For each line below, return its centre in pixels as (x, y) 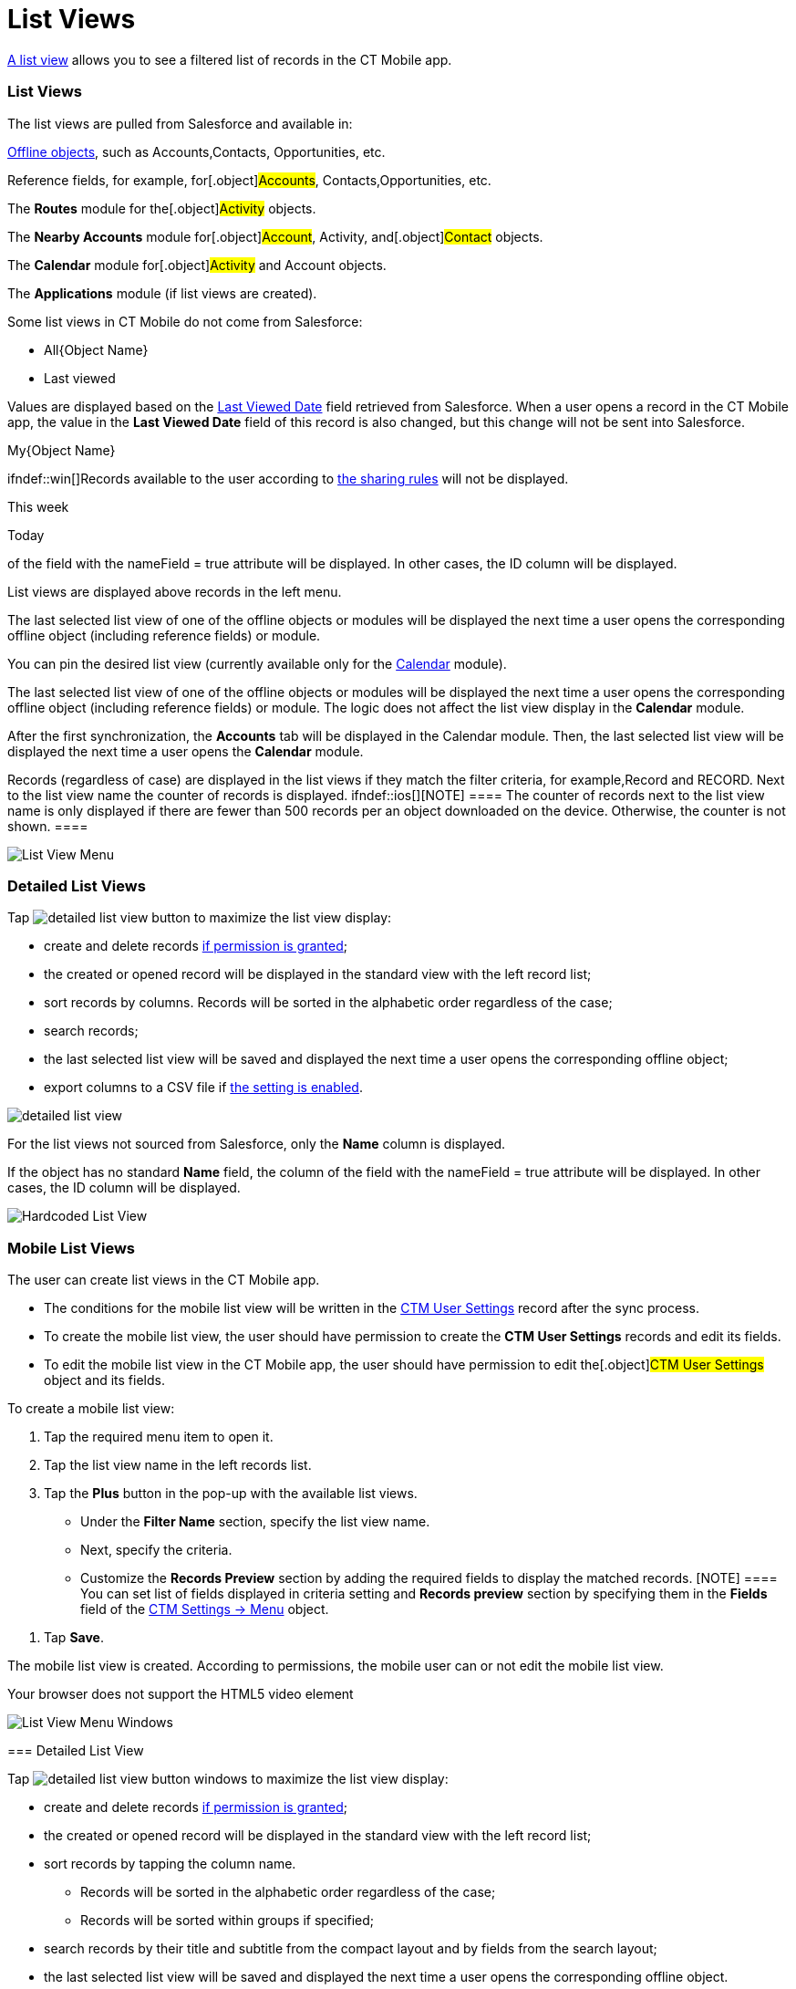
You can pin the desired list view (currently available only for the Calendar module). (257, 663)
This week (38, 506)
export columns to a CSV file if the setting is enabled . (203, 1088)
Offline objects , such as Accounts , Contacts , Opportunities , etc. (196, 151)
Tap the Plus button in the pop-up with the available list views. (231, 1493)
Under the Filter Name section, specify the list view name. (255, 1521)
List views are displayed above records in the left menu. (175, 591)
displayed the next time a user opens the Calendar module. (186, 751)
